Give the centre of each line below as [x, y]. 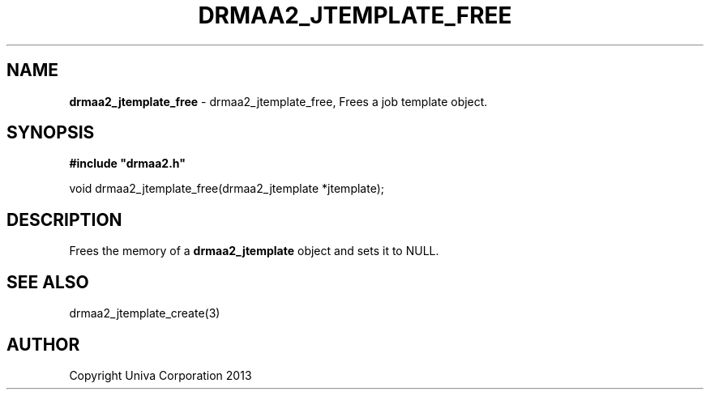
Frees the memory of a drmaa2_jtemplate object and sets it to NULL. [254, 251]
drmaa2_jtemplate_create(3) [145, 313]
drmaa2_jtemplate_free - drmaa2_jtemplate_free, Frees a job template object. [278, 101]
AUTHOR [43, 344]
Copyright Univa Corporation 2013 [160, 375]
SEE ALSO [48, 282]
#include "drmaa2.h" [127, 164]
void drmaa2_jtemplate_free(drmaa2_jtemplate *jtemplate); [227, 189]
